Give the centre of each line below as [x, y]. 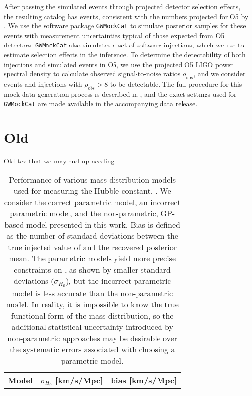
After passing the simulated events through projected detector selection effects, [122, 6]
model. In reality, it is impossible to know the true [92, 304]
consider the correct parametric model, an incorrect [92, 202]
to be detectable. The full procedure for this [176, 84]
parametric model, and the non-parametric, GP [91, 213]
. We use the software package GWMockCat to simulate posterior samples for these [125, 26]
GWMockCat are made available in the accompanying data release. [101, 104]
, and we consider [219, 74]
